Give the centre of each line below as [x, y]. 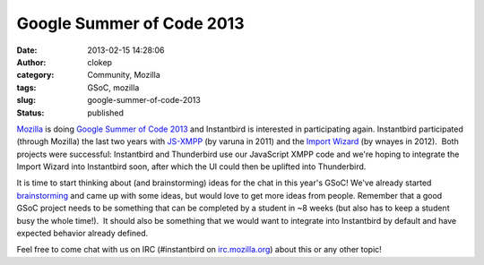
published [106, 113]
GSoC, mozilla [113, 87]
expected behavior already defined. [82, 234]
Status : [30, 113]
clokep [99, 62]
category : [35, 75]
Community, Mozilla [124, 75]
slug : [26, 100]
